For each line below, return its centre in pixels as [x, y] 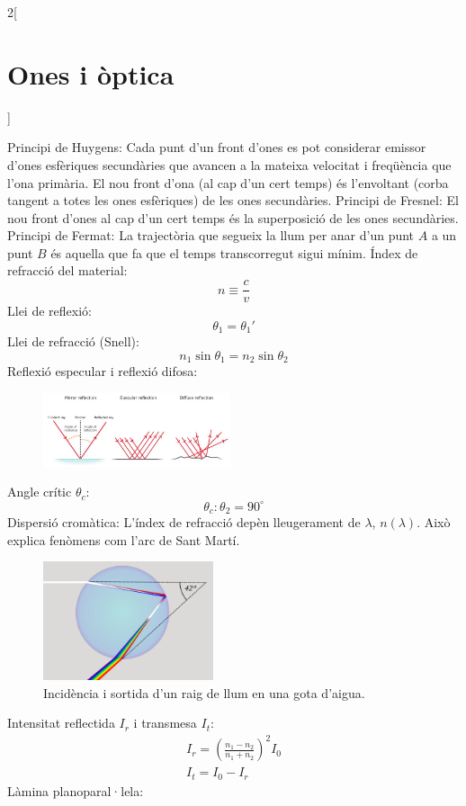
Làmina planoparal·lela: [76, 790]
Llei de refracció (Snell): [73, 341]
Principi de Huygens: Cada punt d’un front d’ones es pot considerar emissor [217, 147]
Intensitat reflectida [61, 723]
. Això [434, 521]
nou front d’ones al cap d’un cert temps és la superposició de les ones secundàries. [233, 217]
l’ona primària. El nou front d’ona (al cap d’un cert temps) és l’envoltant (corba [228, 182]
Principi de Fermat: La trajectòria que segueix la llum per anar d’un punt [211, 235]
